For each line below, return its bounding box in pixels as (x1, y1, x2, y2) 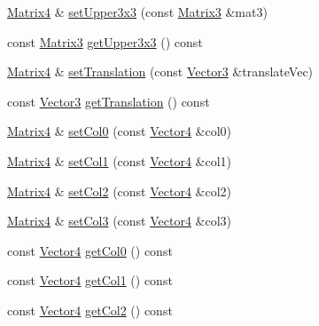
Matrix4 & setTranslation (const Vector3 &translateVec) (7, 62, 314, 81)
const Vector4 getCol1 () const (7, 271, 173, 290)
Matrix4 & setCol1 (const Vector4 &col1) (7, 151, 232, 170)
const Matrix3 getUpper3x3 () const (7, 32, 203, 51)
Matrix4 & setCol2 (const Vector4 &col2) (7, 181, 232, 200)
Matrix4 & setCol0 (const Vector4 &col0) (7, 122, 232, 140)
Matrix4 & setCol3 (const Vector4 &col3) (7, 211, 232, 230)
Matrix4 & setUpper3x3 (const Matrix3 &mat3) (7, 3, 268, 20)
